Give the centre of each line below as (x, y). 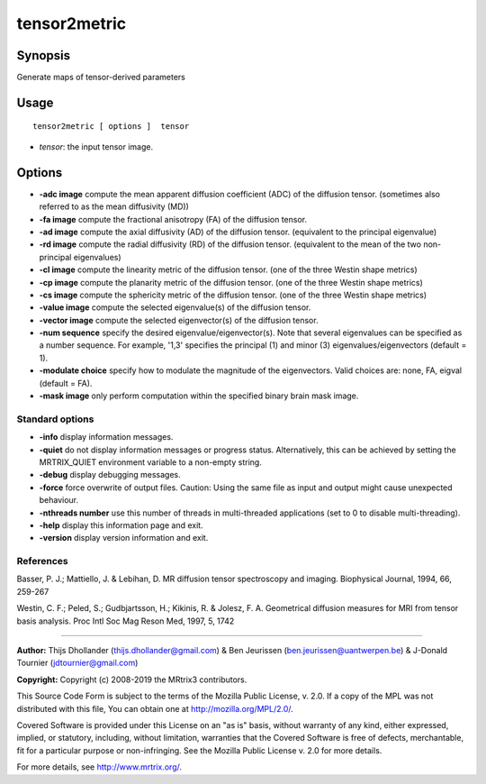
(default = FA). (66, 383)
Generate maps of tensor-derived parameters (101, 77)
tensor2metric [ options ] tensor (111, 127)
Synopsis (44, 55)
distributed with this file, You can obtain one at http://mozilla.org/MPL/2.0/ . (155, 708)
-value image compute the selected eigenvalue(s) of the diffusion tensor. (175, 307)
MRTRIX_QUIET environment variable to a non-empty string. (151, 462)
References (42, 561)
